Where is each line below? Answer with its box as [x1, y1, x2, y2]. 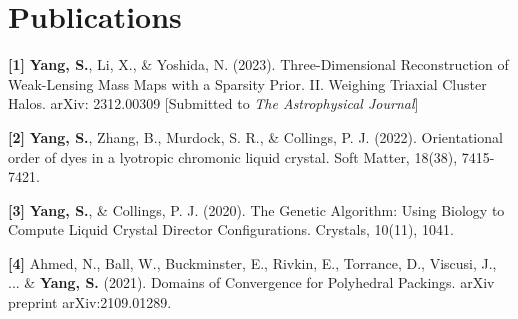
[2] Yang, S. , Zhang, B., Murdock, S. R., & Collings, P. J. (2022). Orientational [8, 126, 503, 147]
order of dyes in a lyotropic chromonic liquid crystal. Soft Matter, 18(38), [8, 146, 458, 167]
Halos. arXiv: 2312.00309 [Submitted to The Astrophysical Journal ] [8, 93, 419, 114]
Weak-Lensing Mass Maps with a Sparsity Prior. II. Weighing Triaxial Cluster [8, 73, 487, 94]
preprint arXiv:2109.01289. [8, 292, 172, 313]
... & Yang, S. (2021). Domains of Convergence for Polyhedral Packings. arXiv [8, 272, 495, 293]
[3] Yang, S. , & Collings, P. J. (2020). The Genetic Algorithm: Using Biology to [8, 199, 505, 220]
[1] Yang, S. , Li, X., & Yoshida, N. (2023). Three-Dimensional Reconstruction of [8, 54, 509, 75]
